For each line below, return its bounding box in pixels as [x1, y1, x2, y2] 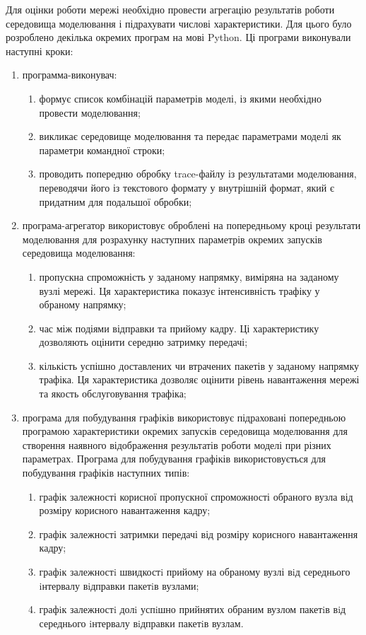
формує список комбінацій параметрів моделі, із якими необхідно [39, 91, 322, 105]
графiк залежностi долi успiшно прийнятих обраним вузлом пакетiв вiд [39, 602, 346, 617]
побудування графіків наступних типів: [22, 465, 190, 480]
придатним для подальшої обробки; [39, 194, 192, 209]
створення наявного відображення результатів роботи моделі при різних [22, 437, 331, 452]
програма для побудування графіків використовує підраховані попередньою [22, 409, 346, 424]
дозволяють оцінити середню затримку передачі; [39, 334, 248, 349]
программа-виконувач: [22, 67, 117, 82]
